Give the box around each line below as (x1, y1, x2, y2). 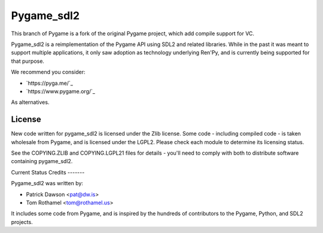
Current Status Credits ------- (11, 168, 85, 176)
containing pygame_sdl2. (11, 158, 73, 165)
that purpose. (11, 57, 45, 65)
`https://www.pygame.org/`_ (26, 87, 96, 95)
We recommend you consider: (11, 69, 86, 76)
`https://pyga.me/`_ (26, 79, 73, 87)
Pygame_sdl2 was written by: (11, 180, 84, 187)
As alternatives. (11, 99, 50, 106)
